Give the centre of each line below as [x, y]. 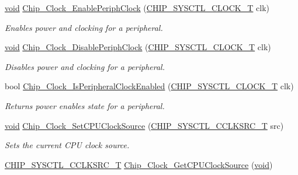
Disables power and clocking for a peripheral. [85, 66]
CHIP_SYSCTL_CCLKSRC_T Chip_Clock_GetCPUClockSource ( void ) [139, 164]
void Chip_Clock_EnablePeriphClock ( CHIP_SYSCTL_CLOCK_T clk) [137, 8]
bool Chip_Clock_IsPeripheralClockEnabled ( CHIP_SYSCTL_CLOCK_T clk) [149, 86]
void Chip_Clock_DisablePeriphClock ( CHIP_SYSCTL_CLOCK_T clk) [138, 47]
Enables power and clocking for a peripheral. [84, 27]
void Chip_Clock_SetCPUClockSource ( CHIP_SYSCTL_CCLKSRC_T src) [144, 125]
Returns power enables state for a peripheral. [85, 105]
